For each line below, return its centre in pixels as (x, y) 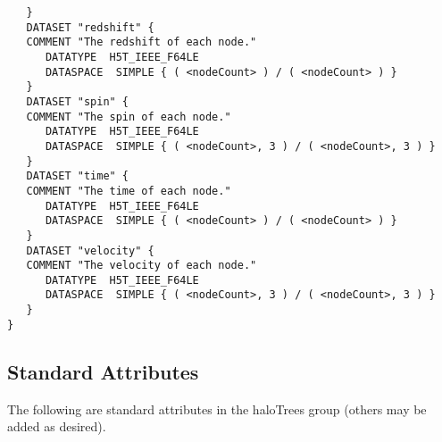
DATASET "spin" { (78, 101)
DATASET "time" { (78, 176)
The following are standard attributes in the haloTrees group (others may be (217, 409)
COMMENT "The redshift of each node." (142, 42)
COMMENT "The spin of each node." (129, 117)
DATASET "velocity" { (90, 250)
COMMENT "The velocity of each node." (142, 266)
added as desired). (57, 426)
